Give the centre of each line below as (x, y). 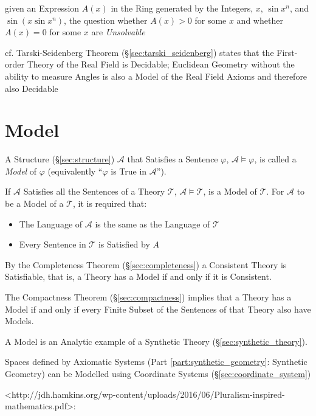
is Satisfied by (124, 244)
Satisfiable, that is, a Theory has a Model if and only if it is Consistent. (138, 276)
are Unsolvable (118, 32)
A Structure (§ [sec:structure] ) (60, 159)
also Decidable (32, 88)
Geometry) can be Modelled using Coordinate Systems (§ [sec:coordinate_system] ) (158, 373)
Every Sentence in (53, 244)
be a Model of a (34, 203)
